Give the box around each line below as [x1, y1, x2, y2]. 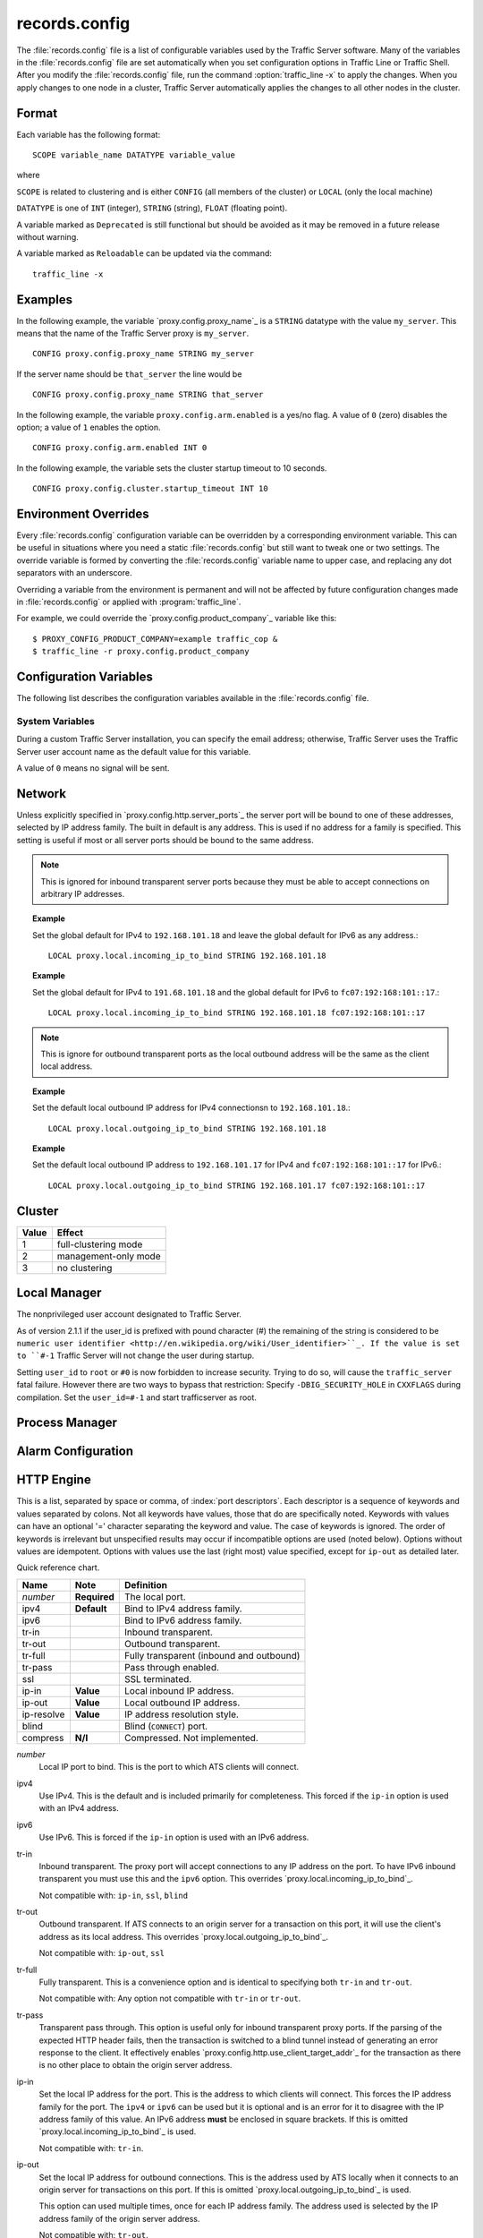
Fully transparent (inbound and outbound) [123, 1649, 301, 1661]
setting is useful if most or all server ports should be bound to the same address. [16, 834, 315, 845]
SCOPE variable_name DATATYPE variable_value [32, 150, 236, 160]
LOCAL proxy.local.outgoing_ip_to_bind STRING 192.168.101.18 [47, 1123, 326, 1133]
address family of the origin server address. [38, 2213, 200, 2224]
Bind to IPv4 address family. [123, 1602, 242, 1615]
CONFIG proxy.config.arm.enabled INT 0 [32, 443, 208, 453]
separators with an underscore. [16, 568, 132, 578]
